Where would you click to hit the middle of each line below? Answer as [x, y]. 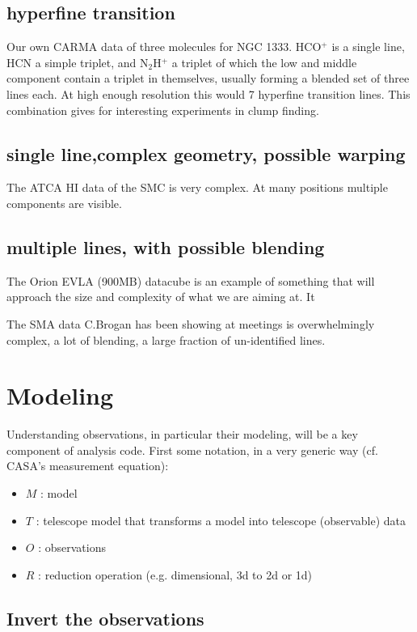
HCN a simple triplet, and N [78, 62]
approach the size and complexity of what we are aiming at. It [161, 297]
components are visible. [64, 203]
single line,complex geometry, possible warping [206, 153]
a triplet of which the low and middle [264, 62]
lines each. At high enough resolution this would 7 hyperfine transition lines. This [208, 93]
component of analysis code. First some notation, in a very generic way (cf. [192, 450]
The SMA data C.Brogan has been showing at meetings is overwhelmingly [191, 323]
